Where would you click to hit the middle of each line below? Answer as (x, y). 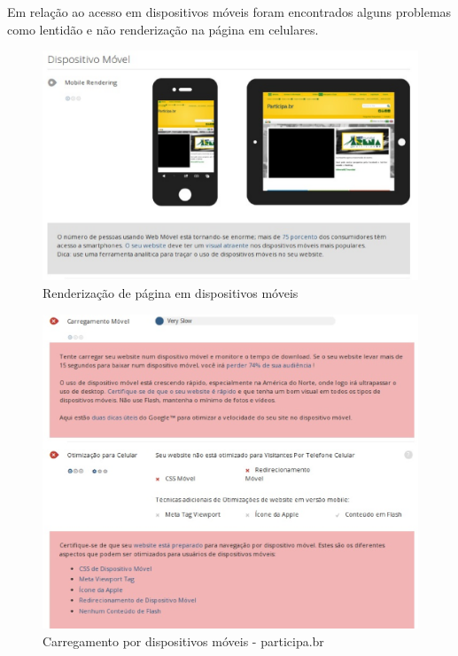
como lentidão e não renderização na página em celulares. (163, 29)
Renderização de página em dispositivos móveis (171, 292)
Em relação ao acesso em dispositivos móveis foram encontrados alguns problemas (229, 12)
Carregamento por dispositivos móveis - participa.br (183, 641)
